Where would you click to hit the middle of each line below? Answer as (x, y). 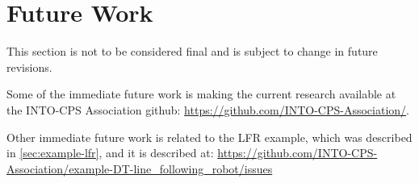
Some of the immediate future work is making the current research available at (201, 94)
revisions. (29, 67)
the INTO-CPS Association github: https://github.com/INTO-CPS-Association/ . (208, 109)
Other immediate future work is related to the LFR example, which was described (209, 137)
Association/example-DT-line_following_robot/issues (140, 168)
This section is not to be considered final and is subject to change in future (192, 51)
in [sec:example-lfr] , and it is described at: (110, 153)
